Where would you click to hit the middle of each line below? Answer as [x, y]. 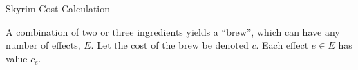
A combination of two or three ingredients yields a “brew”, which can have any [173, 31]
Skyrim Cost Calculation [58, 8]
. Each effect [282, 45]
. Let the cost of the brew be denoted [170, 45]
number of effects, [43, 45]
